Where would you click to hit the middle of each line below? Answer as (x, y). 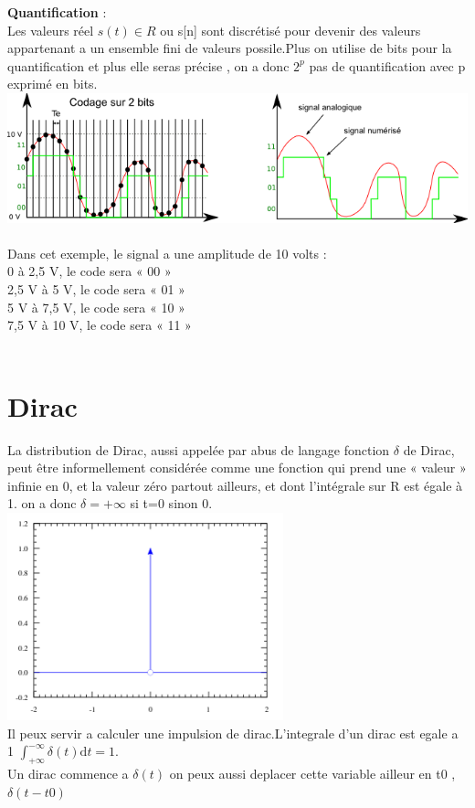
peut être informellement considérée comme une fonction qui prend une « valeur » (237, 468)
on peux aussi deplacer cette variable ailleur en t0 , (312, 774)
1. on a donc (42, 503)
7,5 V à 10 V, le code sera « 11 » (100, 325)
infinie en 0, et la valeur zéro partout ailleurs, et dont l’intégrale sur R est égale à (235, 485)
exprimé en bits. (53, 84)
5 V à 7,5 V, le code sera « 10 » (96, 307)
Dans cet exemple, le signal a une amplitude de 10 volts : (167, 253)
